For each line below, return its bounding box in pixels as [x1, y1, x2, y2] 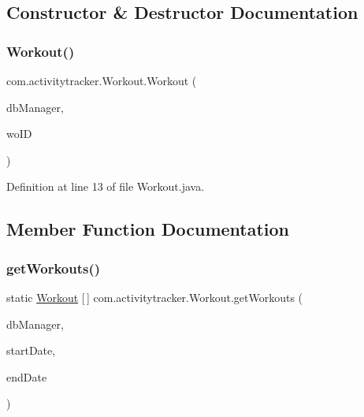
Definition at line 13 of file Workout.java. [6, 178, 205, 195]
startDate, [6, 342, 56, 359]
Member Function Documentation [6, 217, 290, 241]
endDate [6, 368, 47, 385]
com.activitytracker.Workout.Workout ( [6, 73, 197, 88]
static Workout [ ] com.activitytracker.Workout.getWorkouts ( [6, 289, 303, 305]
